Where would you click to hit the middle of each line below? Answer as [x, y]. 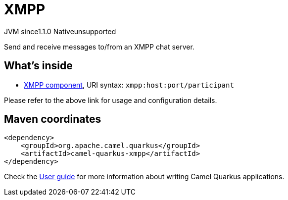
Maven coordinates [53, 119]
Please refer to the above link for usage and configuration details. [111, 100]
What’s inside [38, 66]
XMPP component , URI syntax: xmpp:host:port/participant [129, 85]
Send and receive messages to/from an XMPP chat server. [99, 47]
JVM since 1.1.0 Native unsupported [60, 31]
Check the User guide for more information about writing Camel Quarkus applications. [144, 177]
